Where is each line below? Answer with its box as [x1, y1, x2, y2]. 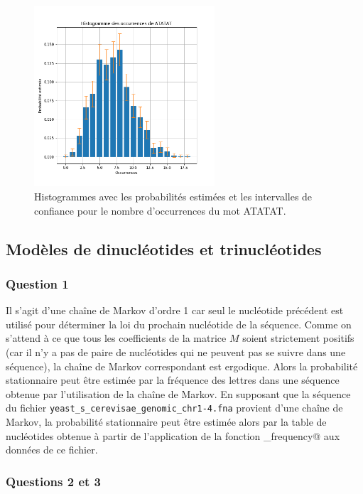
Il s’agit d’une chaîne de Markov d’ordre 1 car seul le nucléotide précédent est [6, 303, 344, 318]
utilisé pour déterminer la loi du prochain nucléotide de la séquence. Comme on [6, 316, 352, 331]
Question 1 [6, 274, 69, 292]
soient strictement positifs [242, 331, 354, 345]
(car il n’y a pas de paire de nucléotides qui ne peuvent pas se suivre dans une [6, 344, 346, 359]
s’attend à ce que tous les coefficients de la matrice [6, 331, 227, 345]
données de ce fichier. [6, 442, 98, 457]
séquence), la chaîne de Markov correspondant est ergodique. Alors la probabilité [6, 358, 358, 373]
